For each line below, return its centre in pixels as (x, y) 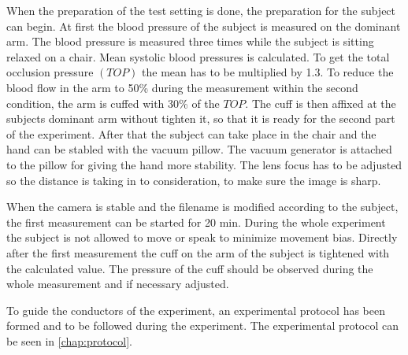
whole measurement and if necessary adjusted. (118, 284)
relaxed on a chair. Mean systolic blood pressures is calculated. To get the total (198, 56)
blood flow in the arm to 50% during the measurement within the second (182, 87)
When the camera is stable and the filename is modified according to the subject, (202, 207)
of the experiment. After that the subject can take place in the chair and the (191, 133)
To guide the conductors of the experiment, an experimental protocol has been (196, 310)
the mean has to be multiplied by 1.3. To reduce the (268, 72)
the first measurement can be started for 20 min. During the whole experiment (196, 222)
